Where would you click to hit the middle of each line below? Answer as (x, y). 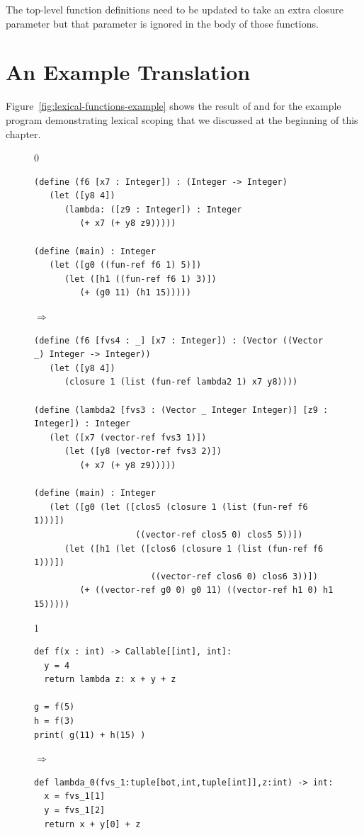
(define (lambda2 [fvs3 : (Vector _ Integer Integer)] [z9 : (181, 410)
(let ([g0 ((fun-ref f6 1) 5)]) (125, 265)
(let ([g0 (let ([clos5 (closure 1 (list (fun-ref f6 (178, 507)
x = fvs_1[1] (75, 796)
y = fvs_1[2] (75, 811)
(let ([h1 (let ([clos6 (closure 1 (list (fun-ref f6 (194, 549)
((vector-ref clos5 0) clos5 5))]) (219, 534)
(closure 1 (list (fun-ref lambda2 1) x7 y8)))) (181, 382)
